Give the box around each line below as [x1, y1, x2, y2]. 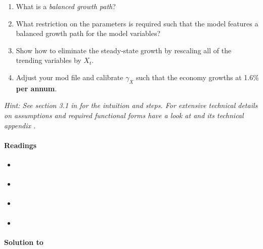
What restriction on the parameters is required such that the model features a [16, 18, 258, 28]
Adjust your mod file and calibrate [16, 72, 123, 82]
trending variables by [16, 55, 81, 65]
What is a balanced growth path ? [16, 1, 116, 11]
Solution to [4, 236, 43, 247]
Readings [4, 139, 37, 150]
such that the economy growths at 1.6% [136, 72, 259, 82]
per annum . [16, 83, 57, 93]
